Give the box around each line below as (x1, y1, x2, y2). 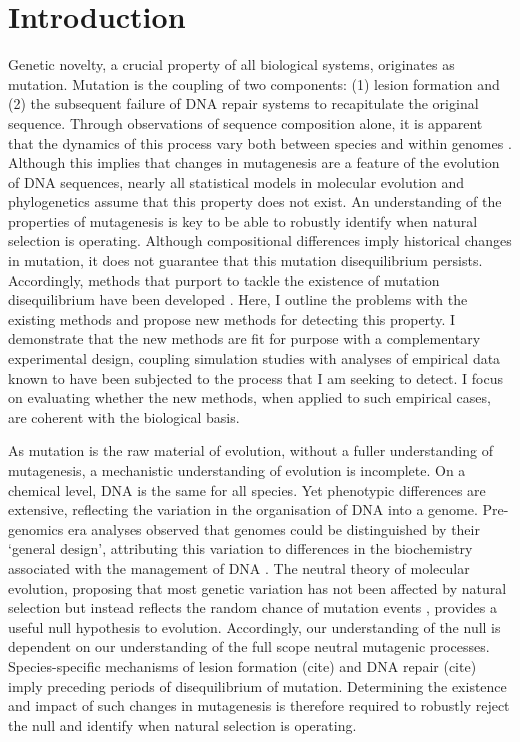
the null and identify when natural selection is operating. (8, 714, 357, 735)
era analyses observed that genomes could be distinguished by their (67, 518, 480, 539)
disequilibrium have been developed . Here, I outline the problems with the (8, 289, 468, 310)
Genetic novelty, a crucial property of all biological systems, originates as (8, 54, 455, 75)
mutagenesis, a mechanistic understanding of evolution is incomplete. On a (8, 460, 466, 480)
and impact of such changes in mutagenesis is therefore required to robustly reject (8, 695, 510, 716)
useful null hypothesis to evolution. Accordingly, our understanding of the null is (8, 616, 501, 637)
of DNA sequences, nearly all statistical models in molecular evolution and (8, 171, 465, 192)
